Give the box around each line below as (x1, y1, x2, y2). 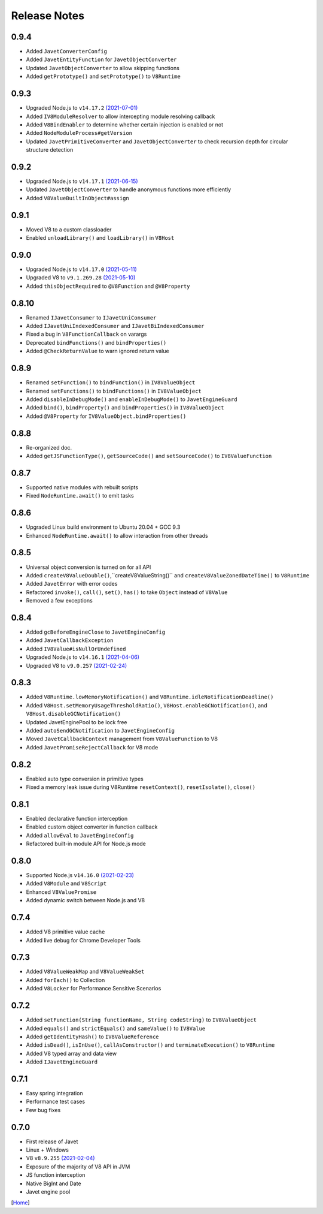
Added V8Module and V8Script (26, 880, 107, 887)
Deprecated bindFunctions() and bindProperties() (26, 339, 167, 346)
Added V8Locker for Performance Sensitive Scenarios (26, 985, 161, 992)
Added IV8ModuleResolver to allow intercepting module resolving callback (26, 113, 215, 120)
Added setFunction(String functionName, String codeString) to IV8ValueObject (26, 1016, 257, 1023)
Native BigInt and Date (26, 1180, 81, 1187)
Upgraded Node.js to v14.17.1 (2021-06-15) (26, 177, 138, 185)
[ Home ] (11, 1199, 30, 1206)
